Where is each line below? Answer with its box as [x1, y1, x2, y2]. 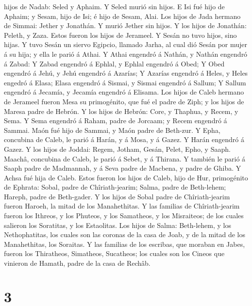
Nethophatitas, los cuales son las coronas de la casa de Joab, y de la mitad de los [4, 229, 246, 240]
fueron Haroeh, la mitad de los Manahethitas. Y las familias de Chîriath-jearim [4, 201, 240, 211]
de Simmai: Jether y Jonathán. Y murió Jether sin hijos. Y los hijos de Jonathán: [4, 20, 247, 31]
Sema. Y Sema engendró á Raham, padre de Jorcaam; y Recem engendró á [4, 115, 227, 126]
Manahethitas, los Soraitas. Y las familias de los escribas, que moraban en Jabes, [4, 239, 245, 249]
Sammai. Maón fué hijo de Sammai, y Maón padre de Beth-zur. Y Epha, [4, 125, 220, 135]
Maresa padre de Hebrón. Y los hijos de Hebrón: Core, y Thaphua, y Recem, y [4, 106, 238, 116]
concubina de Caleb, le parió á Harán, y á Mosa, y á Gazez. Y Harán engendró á [4, 134, 244, 145]
